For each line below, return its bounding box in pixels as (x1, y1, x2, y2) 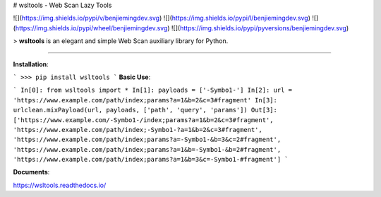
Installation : (13, 60, 49, 68)
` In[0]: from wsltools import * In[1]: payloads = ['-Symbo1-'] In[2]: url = (13, 86, 293, 95)
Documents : (13, 168, 50, 177)
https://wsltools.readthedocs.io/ (13, 181, 107, 189)
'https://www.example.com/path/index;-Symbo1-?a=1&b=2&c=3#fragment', (13, 126, 262, 133)
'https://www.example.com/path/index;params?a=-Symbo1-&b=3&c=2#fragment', (13, 136, 282, 144)
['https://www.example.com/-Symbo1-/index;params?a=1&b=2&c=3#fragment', (13, 116, 274, 124)
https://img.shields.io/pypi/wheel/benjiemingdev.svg (15, 23, 168, 32)
